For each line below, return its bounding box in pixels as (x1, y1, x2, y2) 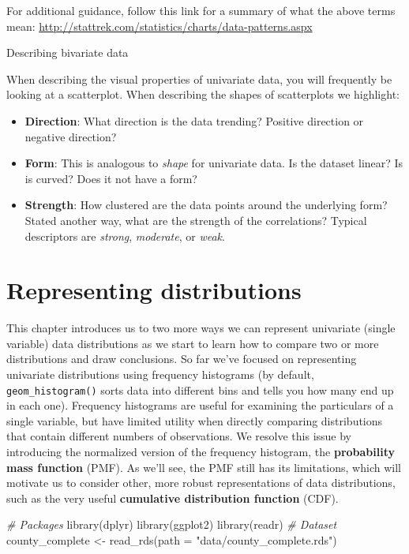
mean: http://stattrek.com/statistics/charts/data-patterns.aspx (6, 17, 313, 34)
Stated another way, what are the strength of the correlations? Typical (24, 211, 367, 228)
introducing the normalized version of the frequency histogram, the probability (6, 444, 395, 460)
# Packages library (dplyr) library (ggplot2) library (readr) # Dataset (6, 516, 337, 533)
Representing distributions (6, 274, 302, 306)
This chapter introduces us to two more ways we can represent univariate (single (6, 320, 396, 336)
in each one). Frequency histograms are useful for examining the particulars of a (6, 397, 394, 414)
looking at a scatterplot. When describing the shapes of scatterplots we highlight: (6, 86, 400, 103)
